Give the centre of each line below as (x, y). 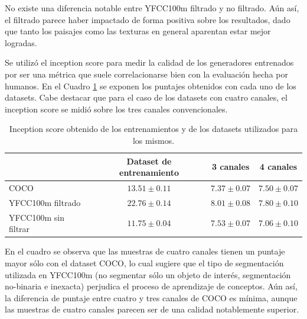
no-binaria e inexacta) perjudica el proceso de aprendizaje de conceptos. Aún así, (151, 286)
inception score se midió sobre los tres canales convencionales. (116, 109)
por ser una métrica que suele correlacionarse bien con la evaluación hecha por (146, 74)
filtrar (19, 229)
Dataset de (149, 161)
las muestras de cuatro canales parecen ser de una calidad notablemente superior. (152, 309)
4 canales (278, 167)
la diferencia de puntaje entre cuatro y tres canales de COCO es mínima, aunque (151, 297)
